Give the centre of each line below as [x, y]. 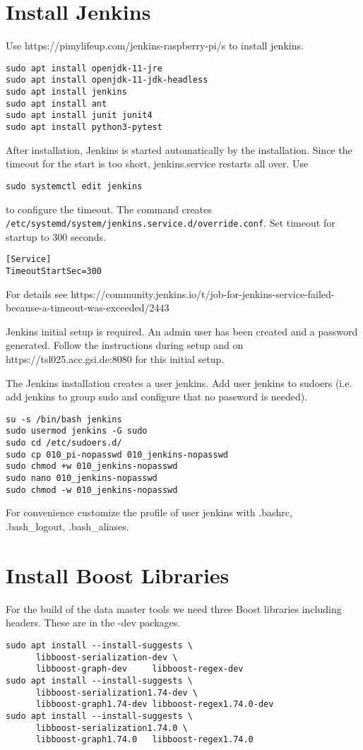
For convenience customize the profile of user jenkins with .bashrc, [149, 512]
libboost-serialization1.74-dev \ [117, 692]
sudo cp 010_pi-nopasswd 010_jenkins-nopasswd [117, 454]
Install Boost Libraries [118, 575]
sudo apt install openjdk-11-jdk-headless [107, 80]
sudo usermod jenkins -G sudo [77, 431]
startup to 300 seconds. [56, 236]
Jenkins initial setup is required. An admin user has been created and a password [182, 331]
